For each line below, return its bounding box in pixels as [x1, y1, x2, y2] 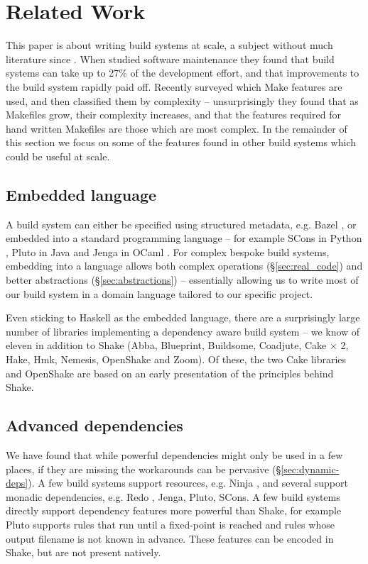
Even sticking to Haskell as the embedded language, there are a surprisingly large [6, 310, 360, 325]
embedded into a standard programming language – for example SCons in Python [6, 231, 362, 245]
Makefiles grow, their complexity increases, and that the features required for [6, 107, 341, 122]
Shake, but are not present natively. [6, 545, 161, 560]
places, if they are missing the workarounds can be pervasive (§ [6, 461, 281, 476]
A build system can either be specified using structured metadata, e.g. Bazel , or [6, 216, 357, 231]
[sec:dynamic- [281, 461, 340, 476]
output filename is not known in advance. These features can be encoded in [6, 531, 334, 546]
